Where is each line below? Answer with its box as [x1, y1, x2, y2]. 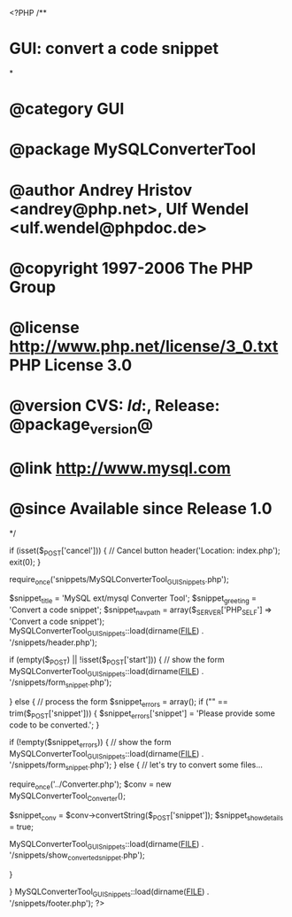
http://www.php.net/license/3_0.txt [9, 336, 279, 356]
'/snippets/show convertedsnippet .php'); [9, 850, 145, 863]
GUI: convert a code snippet [9, 39, 219, 58]
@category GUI [9, 99, 125, 119]
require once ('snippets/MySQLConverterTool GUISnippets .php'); [9, 573, 229, 587]
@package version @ [9, 415, 153, 438]
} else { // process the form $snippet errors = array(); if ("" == [9, 696, 228, 709]
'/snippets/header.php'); [9, 637, 97, 648]
